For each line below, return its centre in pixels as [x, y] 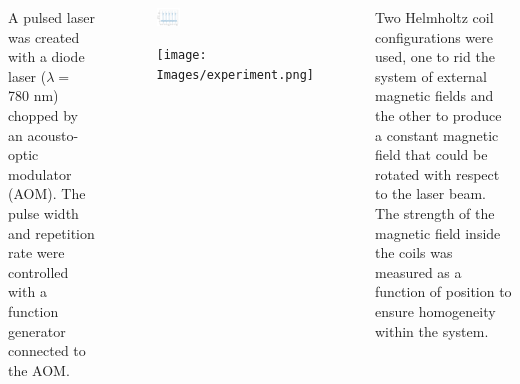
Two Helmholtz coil [434, 17]
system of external [431, 75]
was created [44, 36]
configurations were [434, 36]
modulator [40, 173]
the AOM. [39, 369]
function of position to [443, 291]
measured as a [418, 271]
